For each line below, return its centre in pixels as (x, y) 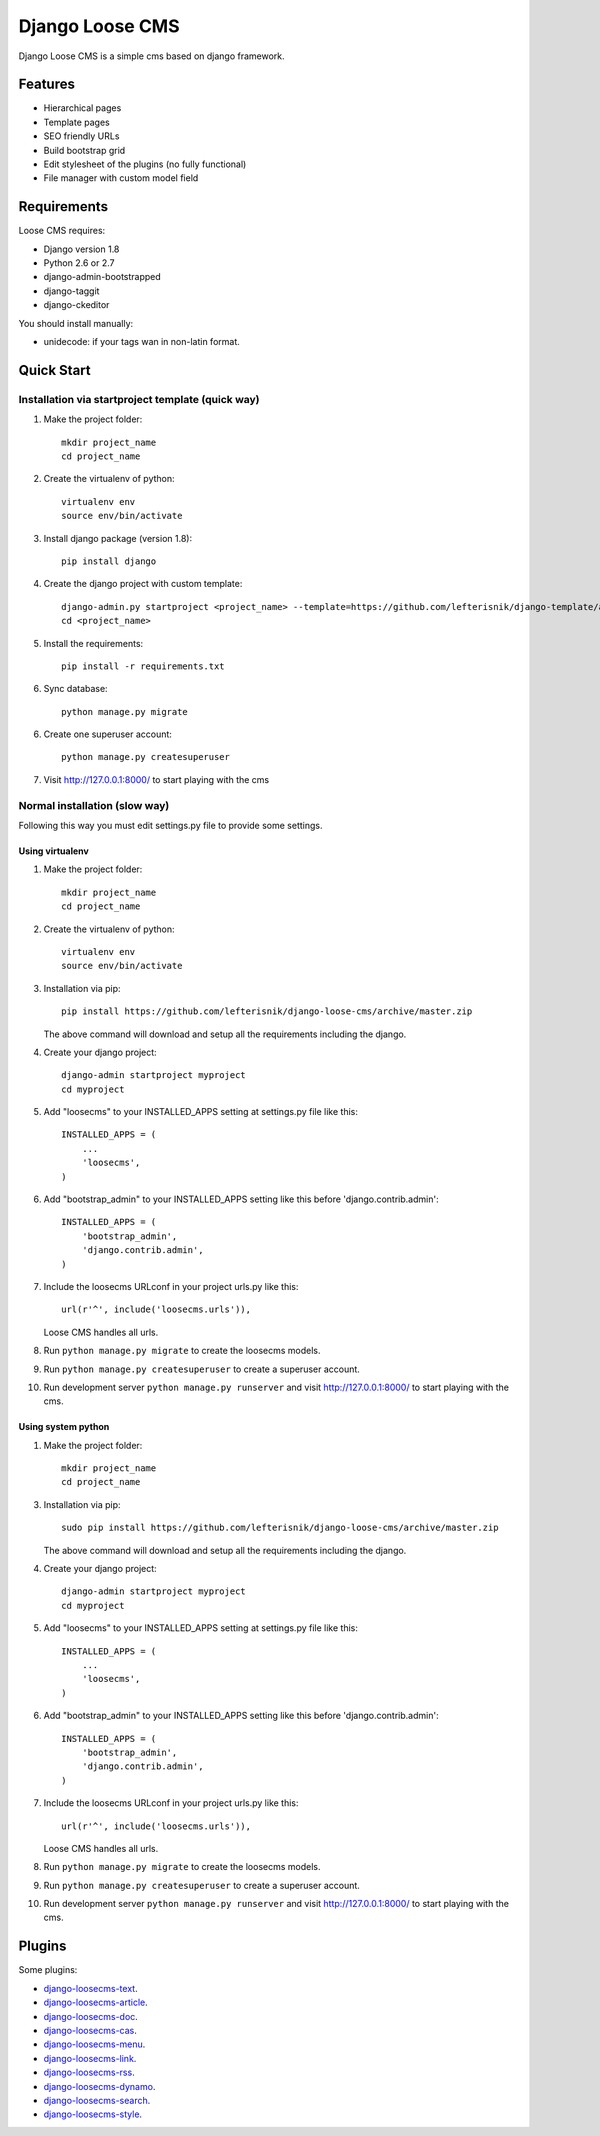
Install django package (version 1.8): (118, 538)
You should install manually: (76, 323)
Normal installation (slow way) (94, 805)
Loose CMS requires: (62, 231)
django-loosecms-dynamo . (99, 2086)
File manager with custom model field (121, 178)
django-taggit (71, 291)
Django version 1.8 (81, 249)
